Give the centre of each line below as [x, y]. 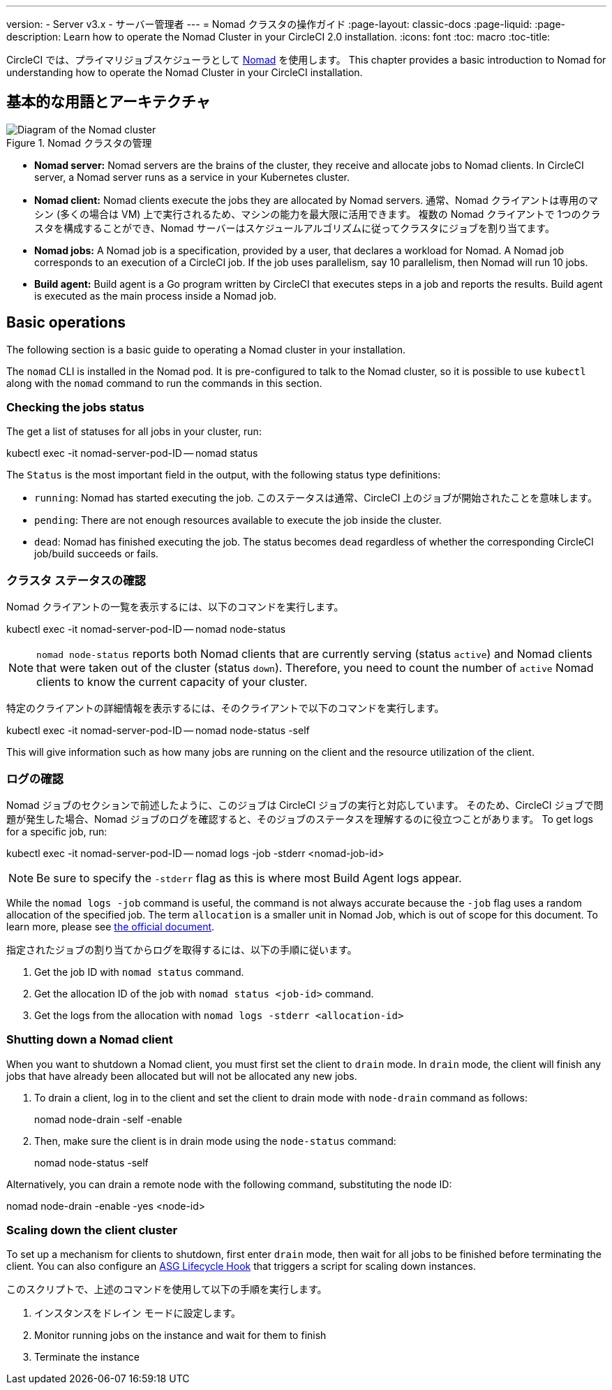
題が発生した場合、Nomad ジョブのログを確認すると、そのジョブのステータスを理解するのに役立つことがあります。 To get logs [300, 819]
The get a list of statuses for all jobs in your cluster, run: [134, 432]
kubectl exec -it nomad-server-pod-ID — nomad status [132, 453]
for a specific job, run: [57, 831]
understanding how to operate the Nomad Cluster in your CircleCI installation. [185, 72]
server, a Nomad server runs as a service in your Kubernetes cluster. [192, 177]
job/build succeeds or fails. [97, 554]
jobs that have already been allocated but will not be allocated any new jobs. [182, 1076]
